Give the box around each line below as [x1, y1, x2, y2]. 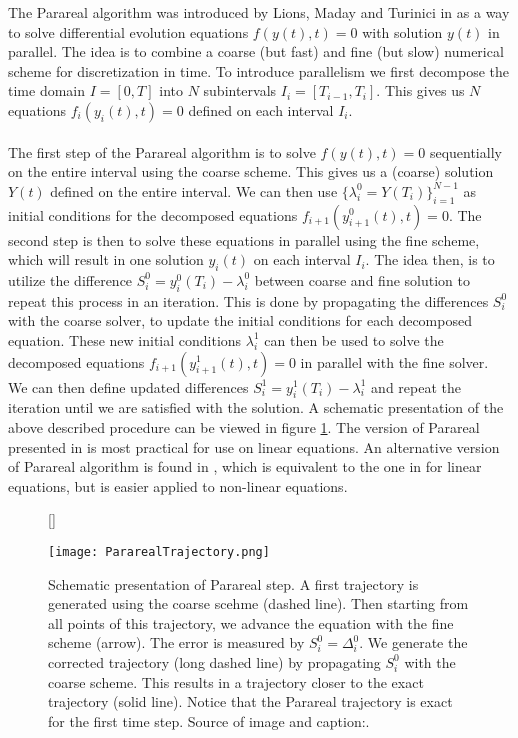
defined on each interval [188, 99, 334, 120]
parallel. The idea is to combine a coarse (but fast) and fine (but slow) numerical [8, 41, 504, 62]
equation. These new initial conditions [8, 329, 242, 350]
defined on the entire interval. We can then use [50, 180, 338, 201]
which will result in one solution [8, 249, 204, 270]
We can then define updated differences [8, 376, 249, 397]
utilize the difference [8, 269, 133, 290]
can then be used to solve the [264, 329, 444, 350]
